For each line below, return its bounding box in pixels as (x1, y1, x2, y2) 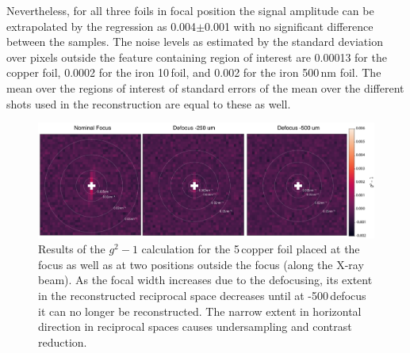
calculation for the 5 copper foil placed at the (141, 241, 360, 257)
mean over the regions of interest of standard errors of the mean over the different (6, 79, 404, 96)
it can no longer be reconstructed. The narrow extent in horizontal (38, 302, 362, 319)
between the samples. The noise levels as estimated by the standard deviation (6, 33, 383, 50)
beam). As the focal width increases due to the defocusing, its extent (38, 271, 373, 288)
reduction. (38, 333, 87, 350)
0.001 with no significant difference (205, 17, 374, 34)
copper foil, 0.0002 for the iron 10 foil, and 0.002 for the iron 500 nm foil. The (6, 64, 381, 81)
